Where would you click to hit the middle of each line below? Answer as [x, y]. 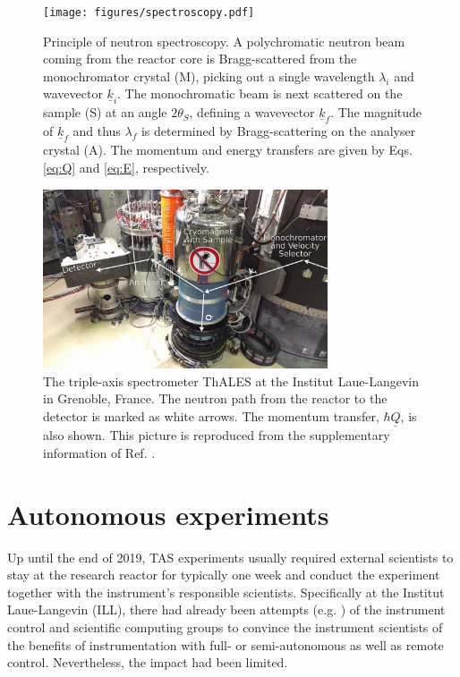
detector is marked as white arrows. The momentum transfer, [211, 416]
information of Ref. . [99, 452]
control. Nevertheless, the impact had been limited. [148, 662]
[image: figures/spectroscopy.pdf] [149, 13]
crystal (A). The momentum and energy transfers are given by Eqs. [228, 150]
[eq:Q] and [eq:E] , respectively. [126, 168]
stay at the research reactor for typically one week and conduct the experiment [224, 575]
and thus [97, 131]
